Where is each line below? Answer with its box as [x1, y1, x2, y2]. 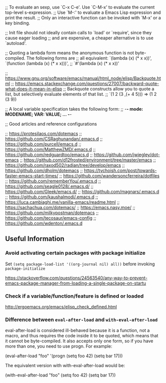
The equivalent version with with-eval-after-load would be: [5, 363, 125, 369]
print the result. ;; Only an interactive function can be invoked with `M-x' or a [5, 15, 161, 20]
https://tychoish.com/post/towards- [84, 167, 157, 173]
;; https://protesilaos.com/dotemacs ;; [5, 131, 82, 136]
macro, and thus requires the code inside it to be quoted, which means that [5, 333, 159, 339]
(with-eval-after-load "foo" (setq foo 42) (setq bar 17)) [5, 372, 116, 378]
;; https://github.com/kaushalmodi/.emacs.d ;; [5, 194, 98, 200]
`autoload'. [5, 40, 27, 46]
